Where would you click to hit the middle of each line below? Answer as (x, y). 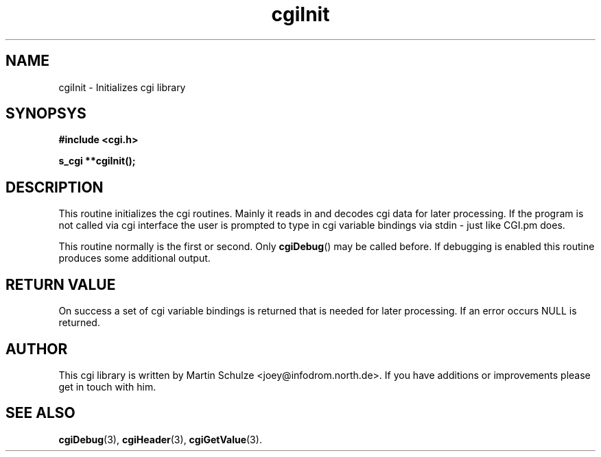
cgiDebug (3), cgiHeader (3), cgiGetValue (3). (160, 439)
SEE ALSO (40, 413)
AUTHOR (37, 349)
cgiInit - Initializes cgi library (122, 87)
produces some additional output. (134, 258)
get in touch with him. (107, 386)
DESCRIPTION (55, 187)
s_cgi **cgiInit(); (97, 161)
